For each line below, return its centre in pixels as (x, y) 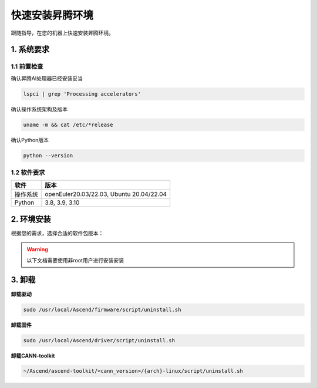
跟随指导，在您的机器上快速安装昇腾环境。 (62, 33)
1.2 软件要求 (28, 172)
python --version (48, 155)
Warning (37, 249)
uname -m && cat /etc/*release (68, 124)
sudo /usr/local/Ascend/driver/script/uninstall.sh (99, 340)
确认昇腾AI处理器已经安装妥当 (47, 78)
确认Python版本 (30, 140)
